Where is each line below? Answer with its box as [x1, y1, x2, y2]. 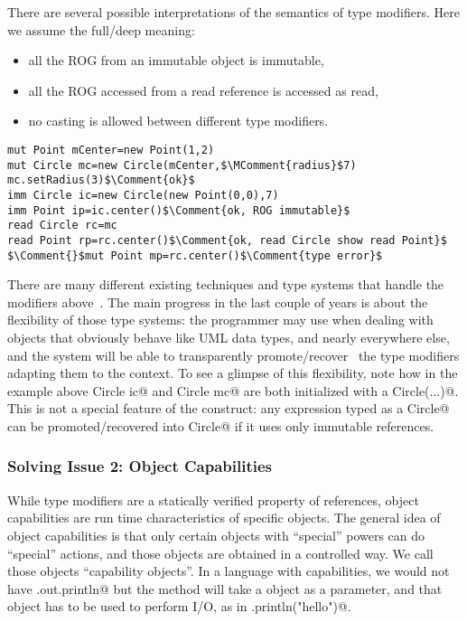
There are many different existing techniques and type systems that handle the [7, 275, 444, 294]
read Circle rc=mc [7, 219, 117, 232]
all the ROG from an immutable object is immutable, [28, 51, 324, 70]
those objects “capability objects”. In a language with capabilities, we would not [7, 561, 450, 580]
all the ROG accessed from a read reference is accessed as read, [28, 80, 378, 99]
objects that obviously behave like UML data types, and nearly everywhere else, [7, 328, 450, 346]
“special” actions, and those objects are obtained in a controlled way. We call [7, 543, 434, 562]
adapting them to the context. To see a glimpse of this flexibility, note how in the [7, 363, 458, 382]
